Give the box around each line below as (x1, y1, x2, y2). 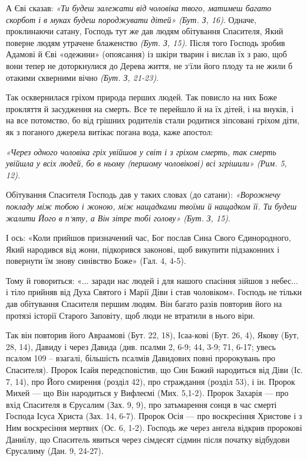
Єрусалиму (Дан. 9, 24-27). (6, 444, 104, 457)
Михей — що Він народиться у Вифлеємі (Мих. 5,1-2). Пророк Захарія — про (6, 387, 289, 399)
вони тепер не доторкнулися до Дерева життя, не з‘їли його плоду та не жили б (6, 59, 293, 71)
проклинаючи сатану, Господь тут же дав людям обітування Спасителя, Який (6, 25, 283, 37)
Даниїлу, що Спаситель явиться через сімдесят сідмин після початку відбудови (6, 433, 290, 445)
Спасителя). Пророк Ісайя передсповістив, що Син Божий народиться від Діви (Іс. (6, 364, 303, 376)
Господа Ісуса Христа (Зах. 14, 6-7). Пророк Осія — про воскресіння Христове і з (6, 410, 302, 422)
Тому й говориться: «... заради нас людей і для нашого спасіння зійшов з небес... (6, 274, 298, 286)
